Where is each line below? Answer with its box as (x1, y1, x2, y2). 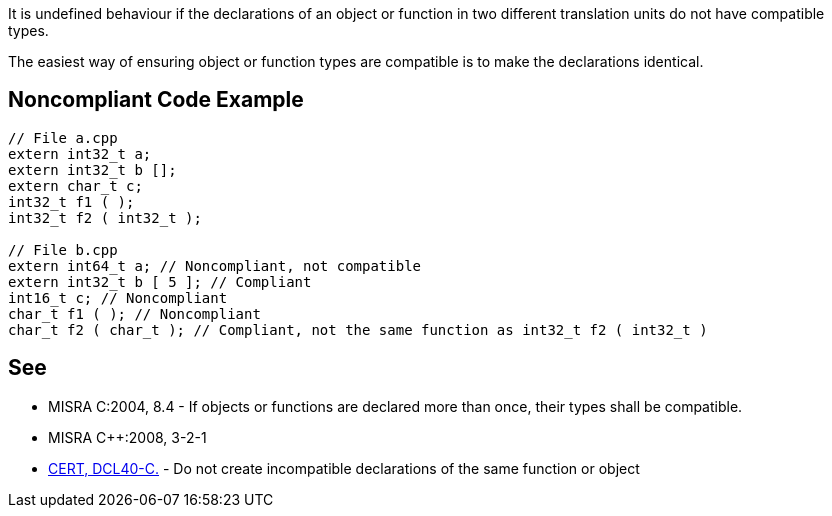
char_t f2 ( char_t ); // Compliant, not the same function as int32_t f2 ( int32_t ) (8, 321, 708, 338)
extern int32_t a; (8, 145, 152, 162)
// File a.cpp (8, 129, 118, 146)
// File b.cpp (8, 241, 118, 258)
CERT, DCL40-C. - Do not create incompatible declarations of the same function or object (48, 459, 640, 477)
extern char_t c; (8, 177, 143, 194)
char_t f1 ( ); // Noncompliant (8, 305, 261, 322)
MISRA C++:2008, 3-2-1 (48, 428, 207, 446)
